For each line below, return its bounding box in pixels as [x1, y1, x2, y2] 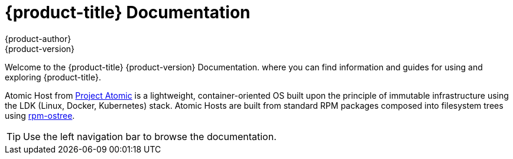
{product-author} [5, 33, 72, 44]
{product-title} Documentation [5, 2, 251, 22]
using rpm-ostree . [5, 110, 75, 121]
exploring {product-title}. [5, 72, 101, 82]
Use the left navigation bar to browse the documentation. [23, 130, 277, 142]
